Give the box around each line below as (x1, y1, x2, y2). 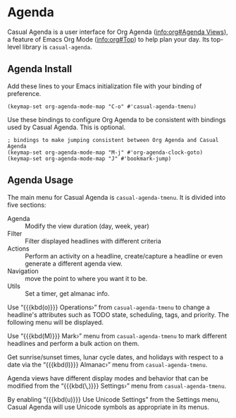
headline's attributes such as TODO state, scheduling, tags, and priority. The (7, 310, 230, 318)
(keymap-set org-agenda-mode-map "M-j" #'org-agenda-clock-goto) (7, 149, 203, 156)
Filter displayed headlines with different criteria (25, 237, 162, 245)
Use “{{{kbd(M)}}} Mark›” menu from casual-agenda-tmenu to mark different (7, 331, 227, 340)
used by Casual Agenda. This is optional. (7, 123, 126, 131)
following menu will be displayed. (7, 318, 104, 326)
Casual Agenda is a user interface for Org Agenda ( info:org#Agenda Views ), (7, 28, 228, 36)
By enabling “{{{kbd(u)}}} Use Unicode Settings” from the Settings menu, (7, 395, 221, 403)
